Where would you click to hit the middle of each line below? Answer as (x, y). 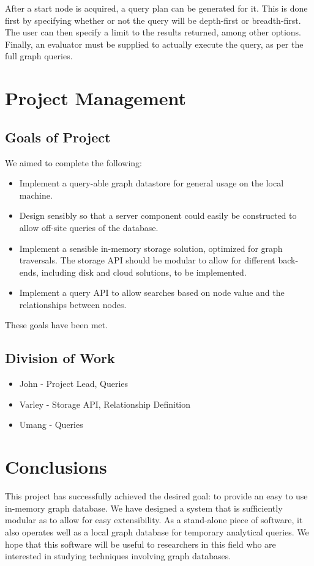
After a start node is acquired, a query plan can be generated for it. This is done (156, 8)
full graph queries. (39, 56)
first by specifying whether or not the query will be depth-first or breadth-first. (153, 20)
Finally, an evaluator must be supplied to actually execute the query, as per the (154, 44)
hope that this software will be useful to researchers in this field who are (140, 544)
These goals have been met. (57, 325)
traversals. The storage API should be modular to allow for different (147, 260)
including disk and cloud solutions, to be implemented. (144, 272)
